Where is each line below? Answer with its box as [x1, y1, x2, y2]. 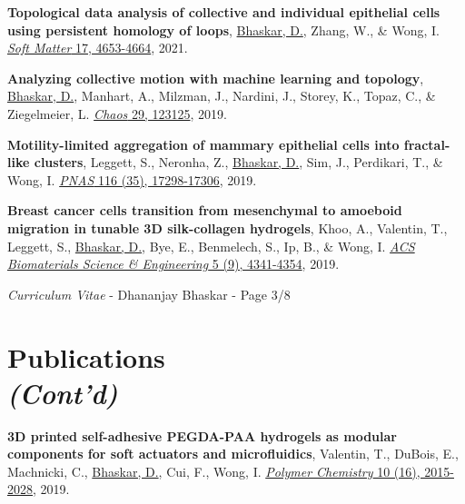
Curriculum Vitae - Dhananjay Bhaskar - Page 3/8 [7, 284, 291, 303]
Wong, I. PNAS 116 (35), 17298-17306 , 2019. [7, 170, 257, 189]
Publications [7, 338, 165, 375]
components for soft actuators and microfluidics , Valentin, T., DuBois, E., [7, 444, 459, 463]
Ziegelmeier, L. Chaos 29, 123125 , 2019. [7, 104, 227, 123]
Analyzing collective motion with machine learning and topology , [7, 68, 424, 87]
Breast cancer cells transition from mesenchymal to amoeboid [7, 201, 402, 220]
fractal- [403, 134, 450, 153]
